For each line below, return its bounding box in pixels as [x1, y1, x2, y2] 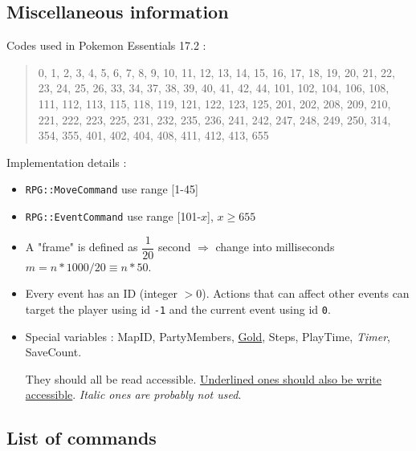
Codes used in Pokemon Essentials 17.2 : [6, 37, 206, 54]
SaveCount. [25, 343, 82, 360]
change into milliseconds [215, 238, 335, 255]
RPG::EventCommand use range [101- [25, 208, 202, 225]
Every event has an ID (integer [25, 285, 177, 302]
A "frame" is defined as [25, 238, 138, 255]
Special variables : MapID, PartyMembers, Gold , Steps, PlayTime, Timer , [25, 327, 390, 344]
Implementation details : [6, 153, 127, 170]
